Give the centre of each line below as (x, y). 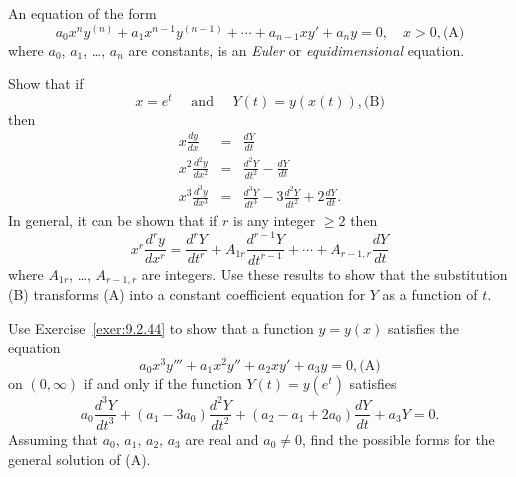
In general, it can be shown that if (113, 220)
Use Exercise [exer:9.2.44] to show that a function (161, 327)
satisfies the (424, 327)
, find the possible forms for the (398, 438)
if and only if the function (162, 383)
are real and (222, 438)
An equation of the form (82, 13)
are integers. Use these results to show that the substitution (324, 273)
